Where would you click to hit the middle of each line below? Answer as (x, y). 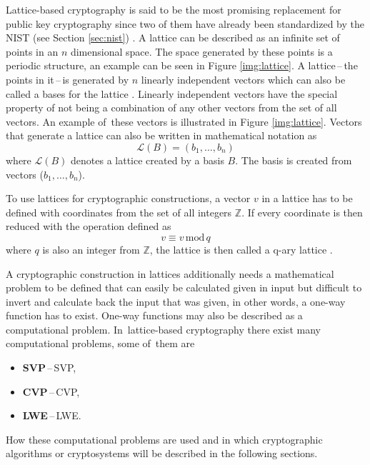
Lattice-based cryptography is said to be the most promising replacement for (174, 9)
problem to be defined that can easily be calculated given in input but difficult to (184, 287)
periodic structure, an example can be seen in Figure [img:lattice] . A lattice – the (182, 65)
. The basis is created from (294, 160)
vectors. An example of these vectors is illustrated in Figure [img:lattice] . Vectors (184, 121)
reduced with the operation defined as (89, 226)
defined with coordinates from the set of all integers (119, 212)
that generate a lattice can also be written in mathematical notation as (161, 135)
